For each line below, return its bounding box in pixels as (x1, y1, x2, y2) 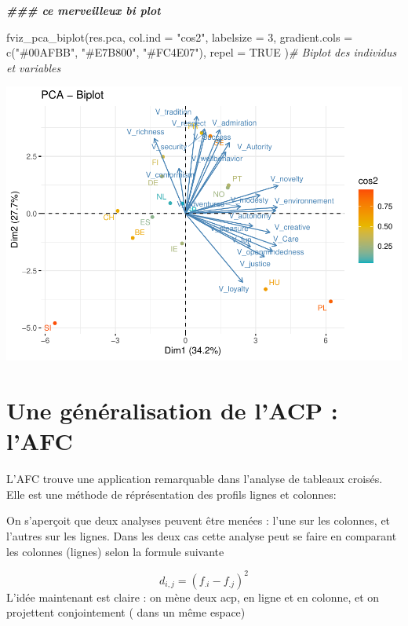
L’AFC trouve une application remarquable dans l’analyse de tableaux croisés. (6, 470, 383, 487)
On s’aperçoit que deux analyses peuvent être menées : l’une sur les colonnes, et (6, 512, 391, 529)
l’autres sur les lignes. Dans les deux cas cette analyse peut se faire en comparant (6, 527, 397, 544)
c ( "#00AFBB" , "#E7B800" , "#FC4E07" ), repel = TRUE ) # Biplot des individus (6, 44, 397, 60)
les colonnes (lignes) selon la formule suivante (6, 543, 224, 559)
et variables (6, 59, 61, 75)
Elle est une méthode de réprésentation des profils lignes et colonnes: (6, 485, 337, 502)
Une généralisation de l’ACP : (6, 394, 338, 426)
